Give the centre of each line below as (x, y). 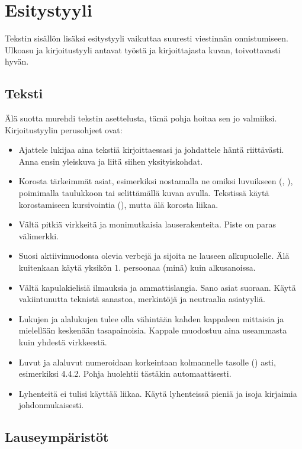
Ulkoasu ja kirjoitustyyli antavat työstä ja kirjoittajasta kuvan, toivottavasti (143, 49)
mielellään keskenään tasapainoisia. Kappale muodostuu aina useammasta (153, 330)
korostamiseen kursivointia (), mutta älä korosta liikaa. (118, 204)
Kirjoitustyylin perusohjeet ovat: (64, 129)
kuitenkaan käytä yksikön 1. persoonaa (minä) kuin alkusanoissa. (137, 267)
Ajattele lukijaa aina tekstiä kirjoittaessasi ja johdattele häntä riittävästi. (151, 150)
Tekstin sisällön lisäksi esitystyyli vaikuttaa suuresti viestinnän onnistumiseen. (147, 38)
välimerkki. (39, 235)
